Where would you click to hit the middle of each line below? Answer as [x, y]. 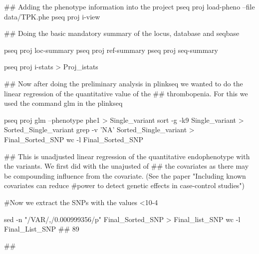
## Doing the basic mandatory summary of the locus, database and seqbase [122, 33]
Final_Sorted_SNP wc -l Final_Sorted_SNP [74, 139]
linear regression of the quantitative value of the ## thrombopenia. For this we [126, 93]
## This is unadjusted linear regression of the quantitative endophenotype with [127, 156]
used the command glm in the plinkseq [63, 103]
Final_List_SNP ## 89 [42, 229]
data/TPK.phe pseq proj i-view [52, 16]
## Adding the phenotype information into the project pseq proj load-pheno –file [129, 6]
